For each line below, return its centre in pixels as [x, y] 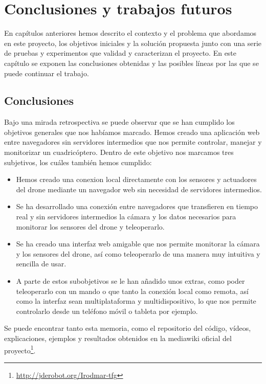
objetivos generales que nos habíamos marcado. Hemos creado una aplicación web [132, 132]
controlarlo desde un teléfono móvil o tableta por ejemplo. [107, 311]
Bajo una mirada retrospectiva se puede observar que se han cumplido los [119, 122]
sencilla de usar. [41, 264]
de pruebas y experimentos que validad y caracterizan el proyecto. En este [120, 53]
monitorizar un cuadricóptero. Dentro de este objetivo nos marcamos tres [119, 152]
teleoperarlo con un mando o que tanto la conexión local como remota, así [132, 291]
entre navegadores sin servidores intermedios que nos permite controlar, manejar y [133, 142]
